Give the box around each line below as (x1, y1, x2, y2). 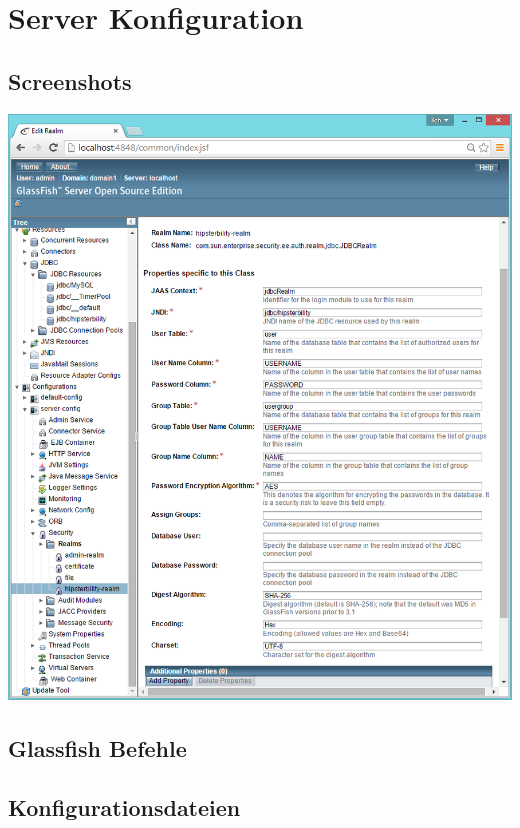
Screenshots (8, 65, 132, 96)
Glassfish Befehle (8, 733, 187, 764)
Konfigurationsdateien (8, 791, 241, 822)
